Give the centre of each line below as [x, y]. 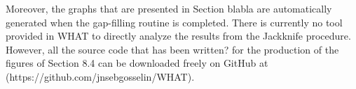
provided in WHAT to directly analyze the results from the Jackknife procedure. [178, 36]
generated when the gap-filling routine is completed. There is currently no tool [174, 22]
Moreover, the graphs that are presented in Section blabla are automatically [169, 8]
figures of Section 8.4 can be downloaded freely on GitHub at [137, 63]
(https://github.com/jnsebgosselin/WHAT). [100, 76]
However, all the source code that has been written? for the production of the [172, 49]
